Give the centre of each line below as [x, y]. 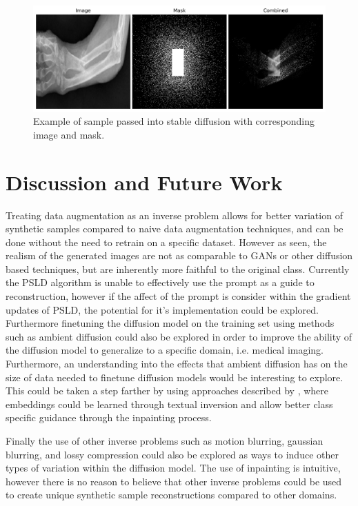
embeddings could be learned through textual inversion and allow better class [169, 404]
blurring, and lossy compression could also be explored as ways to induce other [172, 454]
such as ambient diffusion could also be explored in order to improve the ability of [179, 336]
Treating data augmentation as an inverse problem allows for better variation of [174, 215]
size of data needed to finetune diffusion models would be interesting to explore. [175, 377]
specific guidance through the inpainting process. [109, 417]
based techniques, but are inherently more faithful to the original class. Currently [178, 269]
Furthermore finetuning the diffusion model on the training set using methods [170, 323]
